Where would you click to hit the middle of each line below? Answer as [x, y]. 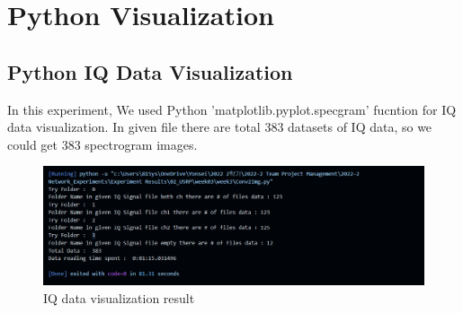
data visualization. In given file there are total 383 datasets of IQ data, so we [220, 127]
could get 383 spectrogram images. [102, 144]
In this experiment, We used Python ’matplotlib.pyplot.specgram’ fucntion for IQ [232, 109]
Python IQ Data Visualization [150, 71]
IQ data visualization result [119, 297]
